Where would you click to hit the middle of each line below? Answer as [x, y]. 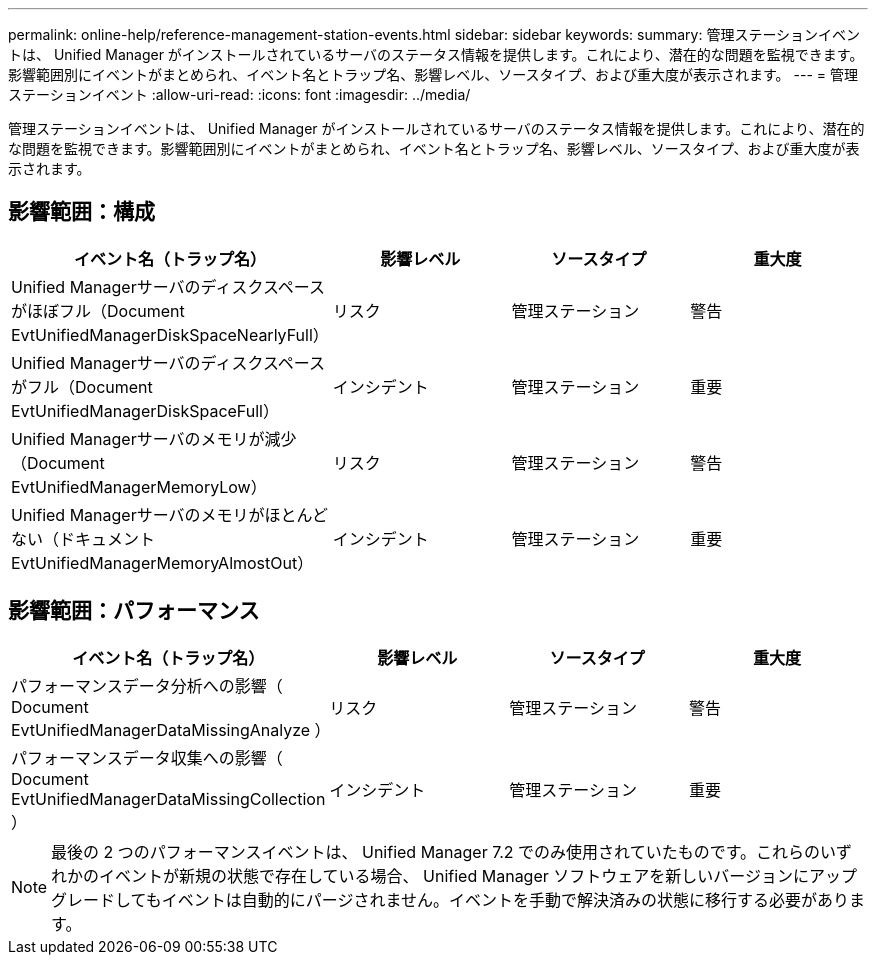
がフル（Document [82, 386]
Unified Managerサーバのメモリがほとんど [170, 514]
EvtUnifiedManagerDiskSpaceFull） [145, 410]
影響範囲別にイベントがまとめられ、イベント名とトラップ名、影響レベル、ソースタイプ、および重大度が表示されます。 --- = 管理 [433, 74]
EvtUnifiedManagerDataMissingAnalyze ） [171, 729]
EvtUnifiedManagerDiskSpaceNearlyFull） [170, 334]
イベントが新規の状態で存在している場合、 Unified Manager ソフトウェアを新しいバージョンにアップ [478, 875]
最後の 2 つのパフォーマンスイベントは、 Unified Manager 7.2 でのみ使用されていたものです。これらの [436, 851]
